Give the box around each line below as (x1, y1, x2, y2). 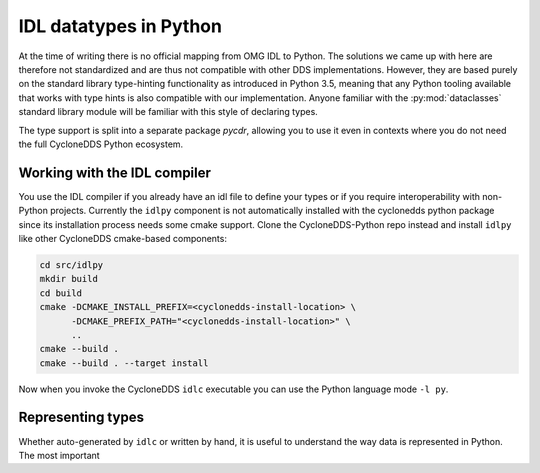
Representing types (18, 409, 145, 426)
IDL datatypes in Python (18, 15, 222, 37)
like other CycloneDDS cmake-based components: (18, 232, 227, 244)
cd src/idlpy (39, 259, 104, 270)
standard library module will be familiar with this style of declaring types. (18, 106, 319, 118)
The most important (18, 449, 100, 461)
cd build (39, 287, 83, 299)
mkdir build (39, 273, 99, 285)
